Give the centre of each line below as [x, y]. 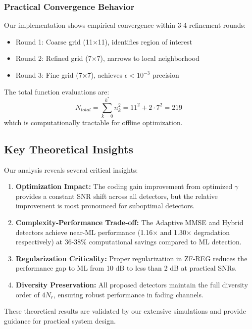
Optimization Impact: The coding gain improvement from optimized [124, 186]
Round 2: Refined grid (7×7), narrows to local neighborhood [107, 58]
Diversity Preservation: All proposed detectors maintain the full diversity [132, 285]
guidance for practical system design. [60, 320]
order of [27, 294]
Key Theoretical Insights [69, 149]
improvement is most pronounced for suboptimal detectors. [105, 206]
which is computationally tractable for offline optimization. [93, 122]
